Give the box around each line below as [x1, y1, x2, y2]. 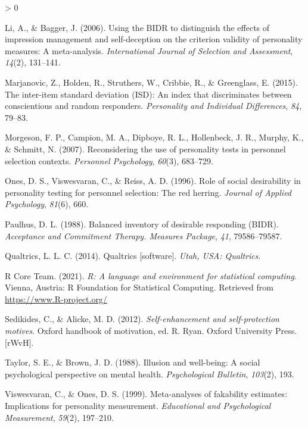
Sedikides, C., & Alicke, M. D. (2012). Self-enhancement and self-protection [5, 313, 279, 325]
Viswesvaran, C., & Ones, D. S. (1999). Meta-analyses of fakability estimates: [5, 388, 288, 400]
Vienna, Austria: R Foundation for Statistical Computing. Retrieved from [5, 281, 273, 293]
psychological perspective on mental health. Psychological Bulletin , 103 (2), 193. [5, 367, 294, 380]
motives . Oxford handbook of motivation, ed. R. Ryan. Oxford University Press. [5, 324, 297, 337]
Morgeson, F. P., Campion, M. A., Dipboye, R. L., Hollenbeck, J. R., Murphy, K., [5, 131, 304, 143]
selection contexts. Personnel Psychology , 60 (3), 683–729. [5, 154, 213, 167]
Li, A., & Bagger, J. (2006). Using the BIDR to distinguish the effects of [5, 21, 270, 33]
